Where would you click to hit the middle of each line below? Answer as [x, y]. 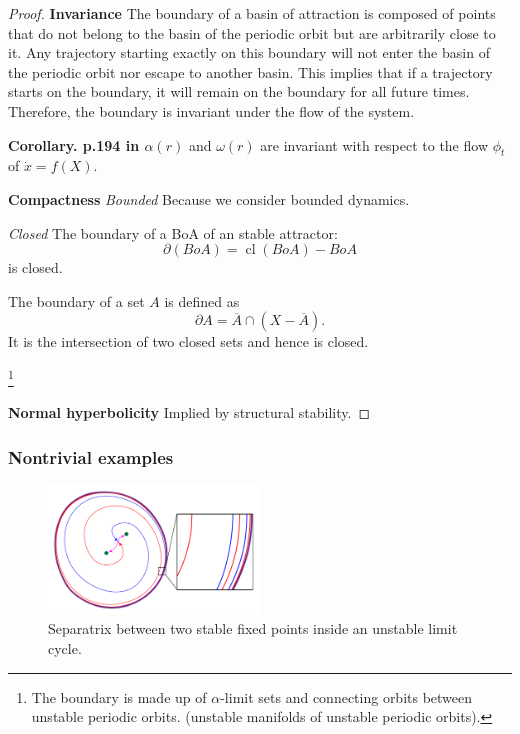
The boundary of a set [76, 300]
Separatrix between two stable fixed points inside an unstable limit [253, 628]
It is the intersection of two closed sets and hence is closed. [188, 341]
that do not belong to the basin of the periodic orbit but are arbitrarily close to [252, 32]
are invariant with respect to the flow [374, 144]
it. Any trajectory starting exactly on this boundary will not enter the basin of [249, 52]
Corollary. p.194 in [74, 144]
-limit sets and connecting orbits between [346, 696]
